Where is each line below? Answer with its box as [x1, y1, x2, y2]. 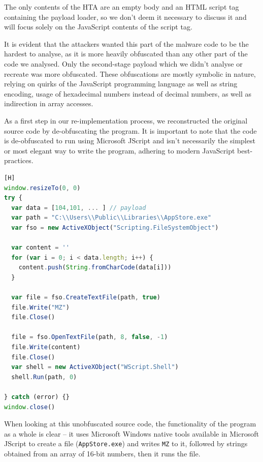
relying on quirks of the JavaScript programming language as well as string [4, 78, 238, 89]
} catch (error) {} [4, 393, 70, 401]
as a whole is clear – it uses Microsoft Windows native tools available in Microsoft [4, 428, 259, 439]
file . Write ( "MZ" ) [11, 303, 70, 311]
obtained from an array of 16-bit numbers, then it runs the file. [4, 448, 201, 458]
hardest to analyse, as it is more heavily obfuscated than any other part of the [4, 48, 248, 59]
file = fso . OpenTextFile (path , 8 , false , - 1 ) [11, 333, 168, 341]
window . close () [4, 403, 55, 411]
